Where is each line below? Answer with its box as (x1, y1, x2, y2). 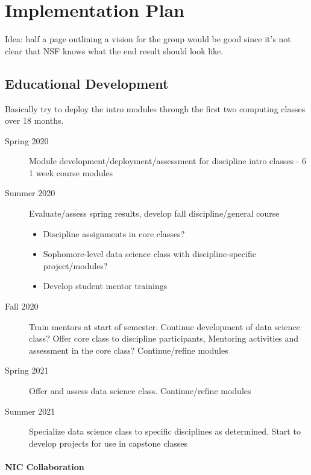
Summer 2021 (5, 404, 55, 417)
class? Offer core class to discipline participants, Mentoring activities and (29, 332, 299, 345)
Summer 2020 (5, 186, 55, 199)
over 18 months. (5, 114, 64, 127)
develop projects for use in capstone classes (29, 436, 188, 449)
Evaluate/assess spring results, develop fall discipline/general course (29, 207, 280, 220)
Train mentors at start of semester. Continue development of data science (29, 320, 300, 333)
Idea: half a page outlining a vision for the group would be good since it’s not (5, 33, 291, 45)
